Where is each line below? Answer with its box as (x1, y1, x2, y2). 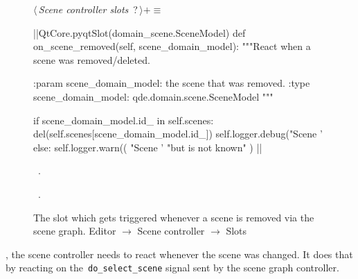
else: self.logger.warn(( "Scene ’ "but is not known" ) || (33, 139, 262, 154)
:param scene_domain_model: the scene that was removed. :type (33, 76, 310, 90)
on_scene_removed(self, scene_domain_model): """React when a (33, 39, 311, 53)
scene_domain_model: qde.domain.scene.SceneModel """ (33, 89, 274, 103)
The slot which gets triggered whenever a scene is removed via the (33, 210, 314, 224)
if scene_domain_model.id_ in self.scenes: (33, 112, 214, 127)
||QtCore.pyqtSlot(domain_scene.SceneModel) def (33, 25, 246, 40)
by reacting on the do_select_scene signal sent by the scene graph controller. (6, 260, 339, 275)
